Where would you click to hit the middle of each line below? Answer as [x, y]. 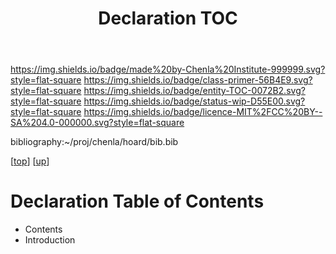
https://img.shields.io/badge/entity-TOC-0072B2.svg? [194, 91]
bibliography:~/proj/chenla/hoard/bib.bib [94, 142]
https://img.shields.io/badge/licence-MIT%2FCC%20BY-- [203, 112]
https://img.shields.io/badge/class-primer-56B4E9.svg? [198, 80]
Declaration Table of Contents [137, 201]
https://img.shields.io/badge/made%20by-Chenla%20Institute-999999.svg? [168, 69]
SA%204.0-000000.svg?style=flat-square [97, 123]
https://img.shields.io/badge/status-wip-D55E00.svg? [194, 101]
